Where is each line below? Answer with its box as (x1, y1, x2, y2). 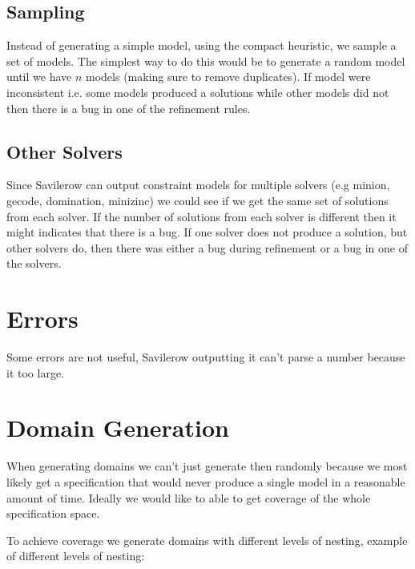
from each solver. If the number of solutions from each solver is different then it (6, 208, 397, 224)
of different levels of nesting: (6, 547, 145, 564)
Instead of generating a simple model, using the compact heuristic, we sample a (6, 37, 397, 54)
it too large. (6, 364, 64, 381)
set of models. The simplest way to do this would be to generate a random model (6, 52, 405, 69)
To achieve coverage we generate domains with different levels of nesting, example (6, 531, 408, 548)
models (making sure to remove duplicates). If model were (86, 68, 371, 85)
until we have (6, 68, 72, 85)
